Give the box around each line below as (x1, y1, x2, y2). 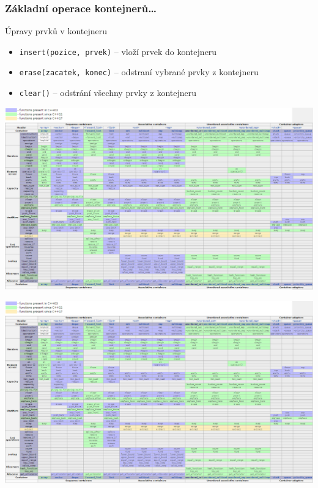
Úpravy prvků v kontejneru (5, 24, 107, 37)
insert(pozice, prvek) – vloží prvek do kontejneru (19, 45, 217, 57)
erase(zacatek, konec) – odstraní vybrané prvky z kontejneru (19, 65, 259, 78)
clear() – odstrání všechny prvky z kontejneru (19, 86, 196, 99)
